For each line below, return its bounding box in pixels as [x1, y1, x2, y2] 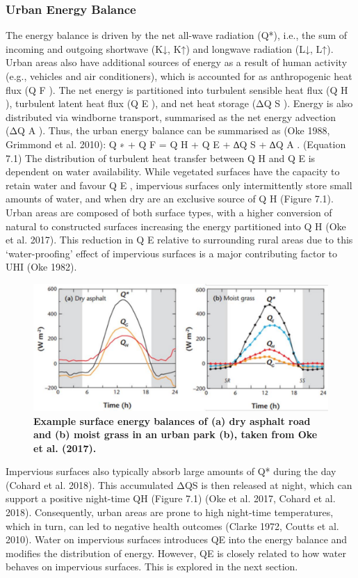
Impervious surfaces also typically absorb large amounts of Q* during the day [6, 464, 336, 479]
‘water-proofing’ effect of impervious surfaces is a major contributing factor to [6, 246, 337, 260]
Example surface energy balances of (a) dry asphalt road [33, 413, 311, 428]
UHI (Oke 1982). [6, 259, 77, 274]
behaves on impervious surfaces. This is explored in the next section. [6, 559, 298, 574]
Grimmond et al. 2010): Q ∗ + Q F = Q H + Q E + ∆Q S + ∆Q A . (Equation [6, 136, 346, 151]
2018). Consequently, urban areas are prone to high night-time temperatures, [6, 505, 334, 520]
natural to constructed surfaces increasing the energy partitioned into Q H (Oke [6, 218, 346, 233]
